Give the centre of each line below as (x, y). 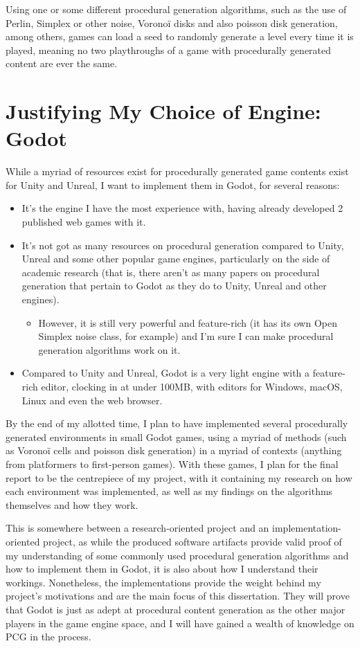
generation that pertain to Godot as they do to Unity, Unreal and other (174, 286)
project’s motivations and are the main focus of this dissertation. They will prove (178, 596)
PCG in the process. (48, 637)
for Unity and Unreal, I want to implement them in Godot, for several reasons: (173, 184)
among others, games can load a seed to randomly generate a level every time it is (180, 36)
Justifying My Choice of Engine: (163, 111)
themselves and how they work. (72, 504)
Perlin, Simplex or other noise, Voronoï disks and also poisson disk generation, (172, 22)
